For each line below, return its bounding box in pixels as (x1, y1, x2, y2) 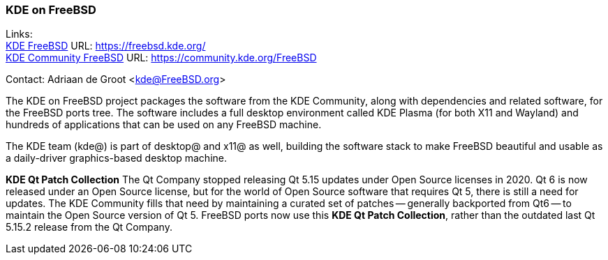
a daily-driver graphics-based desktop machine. (6, 152, 228, 165)
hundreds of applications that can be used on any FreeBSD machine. (6, 118, 322, 131)
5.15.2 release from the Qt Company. (6, 221, 172, 234)
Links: (6, 28, 33, 40)
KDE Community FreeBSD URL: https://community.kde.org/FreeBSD (6, 52, 317, 64)
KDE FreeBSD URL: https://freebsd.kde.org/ (6, 40, 206, 52)
